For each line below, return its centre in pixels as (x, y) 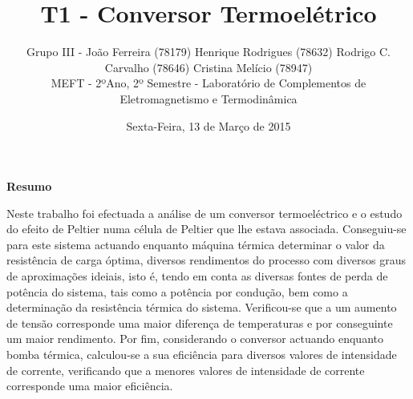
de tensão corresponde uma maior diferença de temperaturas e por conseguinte (200, 322)
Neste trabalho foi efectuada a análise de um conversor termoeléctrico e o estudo (204, 213)
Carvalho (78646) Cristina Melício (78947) (209, 67)
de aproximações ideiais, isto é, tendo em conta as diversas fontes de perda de (197, 276)
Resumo (29, 186)
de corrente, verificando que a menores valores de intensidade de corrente (186, 370)
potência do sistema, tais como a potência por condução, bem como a (177, 291)
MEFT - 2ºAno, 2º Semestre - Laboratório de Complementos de (209, 83)
